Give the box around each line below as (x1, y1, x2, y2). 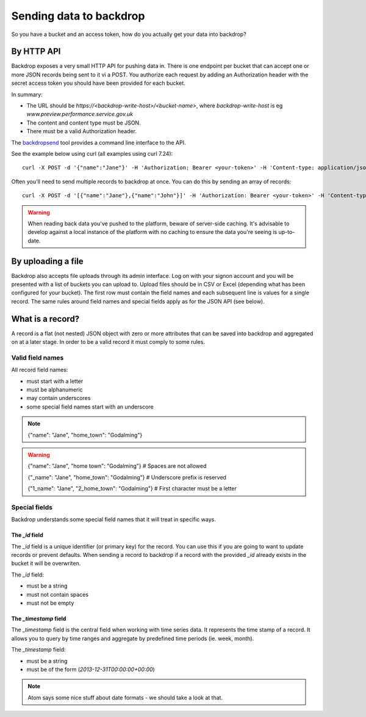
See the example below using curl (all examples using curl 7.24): (11, 150, 173, 157)
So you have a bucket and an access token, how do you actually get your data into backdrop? (11, 31, 246, 38)
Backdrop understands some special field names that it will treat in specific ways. (11, 516, 216, 523)
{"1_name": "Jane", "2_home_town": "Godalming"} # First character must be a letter (27, 485, 237, 492)
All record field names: (11, 366, 68, 374)
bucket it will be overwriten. (11, 559, 81, 567)
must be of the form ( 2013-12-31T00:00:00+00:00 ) (26, 666, 155, 673)
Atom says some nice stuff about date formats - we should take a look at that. (27, 694, 223, 701)
